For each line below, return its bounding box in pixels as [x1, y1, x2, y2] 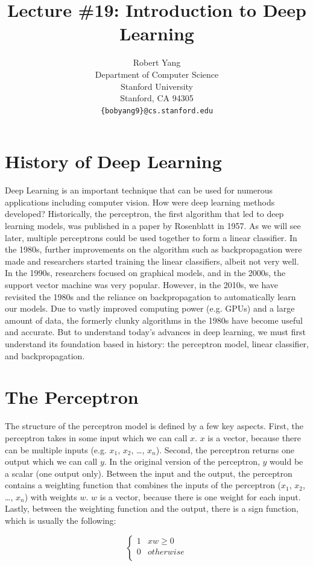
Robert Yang [133, 56, 181, 69]
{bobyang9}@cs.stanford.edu [100, 106, 213, 115]
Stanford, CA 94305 [120, 92, 194, 104]
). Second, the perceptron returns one [156, 443, 294, 456]
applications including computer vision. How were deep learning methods [5, 195, 275, 208]
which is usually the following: [5, 514, 116, 527]
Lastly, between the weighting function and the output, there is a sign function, [5, 502, 299, 515]
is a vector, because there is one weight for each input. [100, 490, 301, 503]
